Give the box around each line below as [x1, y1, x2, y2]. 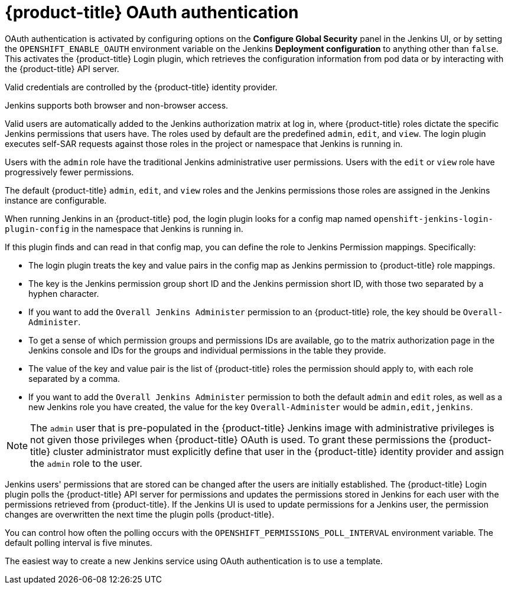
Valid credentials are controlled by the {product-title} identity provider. [5, 81, 278, 92]
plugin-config [5, 224, 70, 234]
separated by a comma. [28, 373, 121, 384]
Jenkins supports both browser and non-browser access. [5, 100, 229, 110]
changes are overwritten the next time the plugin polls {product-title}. [5, 509, 275, 519]
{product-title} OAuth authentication [5, 2, 299, 22]
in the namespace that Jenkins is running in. [71, 223, 243, 234]
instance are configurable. [5, 195, 107, 205]
